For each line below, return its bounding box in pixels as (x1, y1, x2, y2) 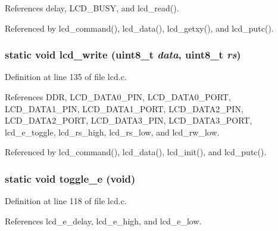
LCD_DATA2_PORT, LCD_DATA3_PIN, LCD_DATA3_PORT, (5, 114, 252, 127)
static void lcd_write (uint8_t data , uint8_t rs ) (5, 47, 241, 62)
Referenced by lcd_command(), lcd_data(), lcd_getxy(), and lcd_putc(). (5, 21, 274, 34)
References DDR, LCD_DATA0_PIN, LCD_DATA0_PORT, (5, 91, 231, 103)
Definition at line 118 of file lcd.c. (5, 195, 127, 207)
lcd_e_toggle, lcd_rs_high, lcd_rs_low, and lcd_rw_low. (5, 125, 220, 138)
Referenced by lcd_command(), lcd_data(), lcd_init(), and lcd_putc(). (5, 146, 267, 158)
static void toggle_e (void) (5, 171, 136, 186)
